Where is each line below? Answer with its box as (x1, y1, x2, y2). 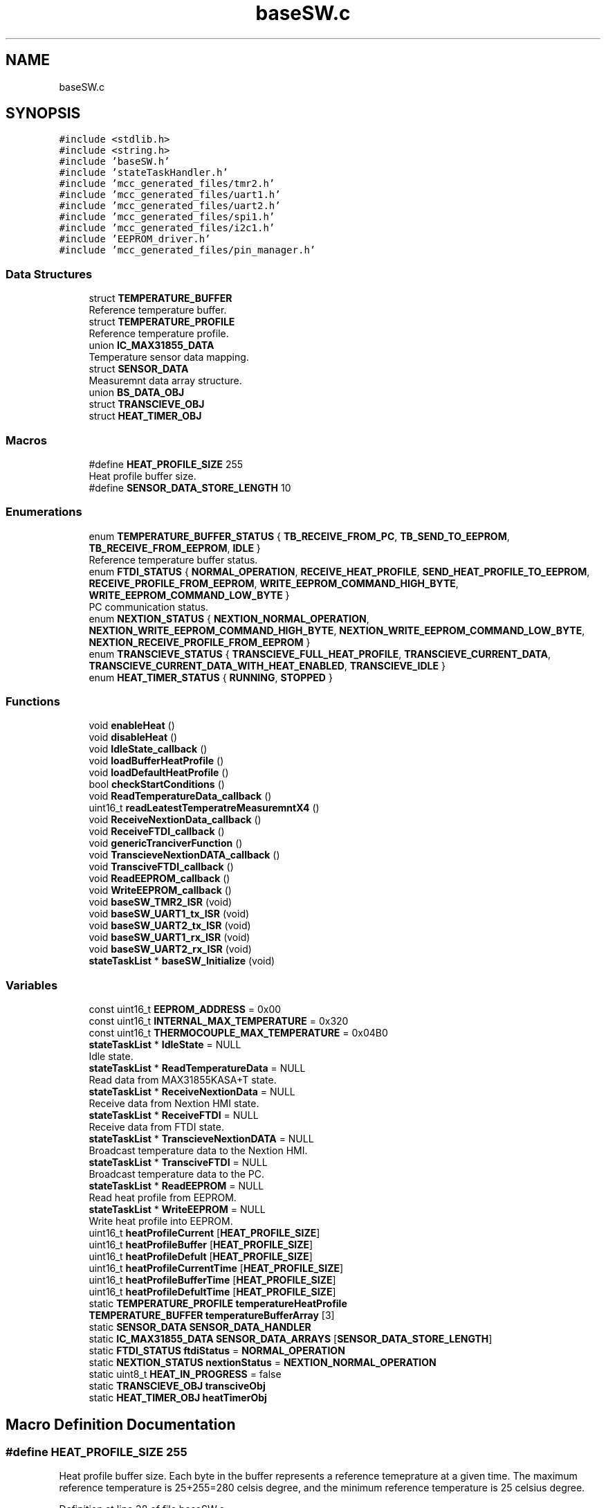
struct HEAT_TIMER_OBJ (89, 410, 202, 422)
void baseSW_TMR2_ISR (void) (89, 896, 232, 908)
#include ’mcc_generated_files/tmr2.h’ (59, 178, 275, 190)
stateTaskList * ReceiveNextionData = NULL (89, 1086, 295, 1098)
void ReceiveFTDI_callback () (89, 825, 225, 838)
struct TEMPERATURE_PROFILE (89, 316, 235, 328)
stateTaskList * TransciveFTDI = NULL (89, 1156, 268, 1169)
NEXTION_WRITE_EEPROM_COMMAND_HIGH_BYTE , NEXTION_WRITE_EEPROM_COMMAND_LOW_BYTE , (89, 624, 585, 636)
